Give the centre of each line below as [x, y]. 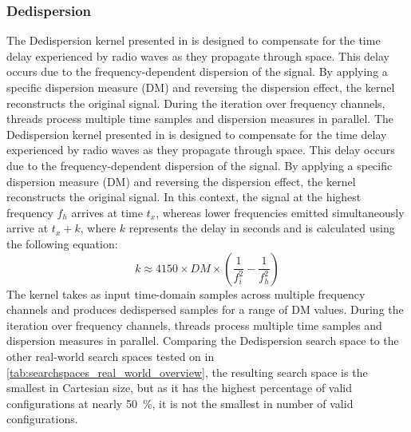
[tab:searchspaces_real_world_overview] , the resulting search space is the [187, 372]
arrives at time [107, 212]
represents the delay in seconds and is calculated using [262, 228]
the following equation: [62, 243]
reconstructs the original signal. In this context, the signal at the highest [184, 197]
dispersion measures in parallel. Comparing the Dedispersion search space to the [203, 341]
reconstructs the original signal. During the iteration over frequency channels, [196, 103]
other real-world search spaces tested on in [111, 356]
